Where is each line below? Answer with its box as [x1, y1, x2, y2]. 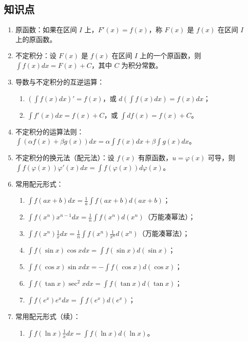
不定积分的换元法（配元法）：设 [15, 152, 114, 163]
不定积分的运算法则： [15, 126, 84, 136]
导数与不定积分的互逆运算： [15, 76, 104, 86]
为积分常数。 [121, 60, 163, 70]
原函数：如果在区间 [15, 24, 77, 35]
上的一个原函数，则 [139, 50, 201, 61]
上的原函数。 [15, 34, 57, 44]
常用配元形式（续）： [15, 311, 80, 321]
